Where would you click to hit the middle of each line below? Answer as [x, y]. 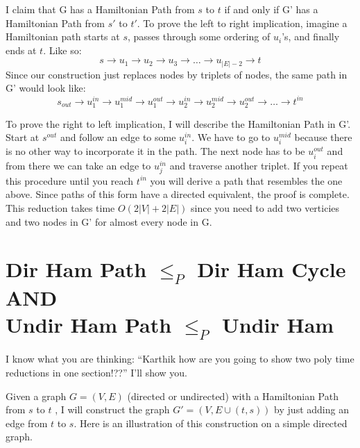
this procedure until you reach [70, 180]
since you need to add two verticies [265, 207]
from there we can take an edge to [78, 165]
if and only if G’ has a [271, 9]
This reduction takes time [60, 207]
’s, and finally [311, 36]
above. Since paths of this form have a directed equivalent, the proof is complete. [178, 194]
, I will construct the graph [112, 409]
